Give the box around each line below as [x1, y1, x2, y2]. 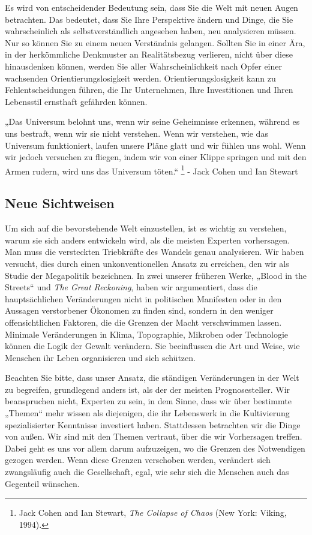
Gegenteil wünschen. [5, 477, 80, 489]
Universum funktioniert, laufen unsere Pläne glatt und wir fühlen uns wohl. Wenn [5, 139, 306, 151]
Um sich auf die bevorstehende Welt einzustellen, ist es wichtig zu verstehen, [5, 222, 287, 235]
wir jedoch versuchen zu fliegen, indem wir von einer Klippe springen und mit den [5, 151, 307, 163]
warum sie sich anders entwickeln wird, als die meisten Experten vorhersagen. [5, 233, 290, 246]
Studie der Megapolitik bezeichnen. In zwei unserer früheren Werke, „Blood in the [5, 269, 307, 281]
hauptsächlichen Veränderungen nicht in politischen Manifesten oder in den [5, 292, 282, 305]
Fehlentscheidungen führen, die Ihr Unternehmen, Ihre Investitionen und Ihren [5, 83, 293, 96]
